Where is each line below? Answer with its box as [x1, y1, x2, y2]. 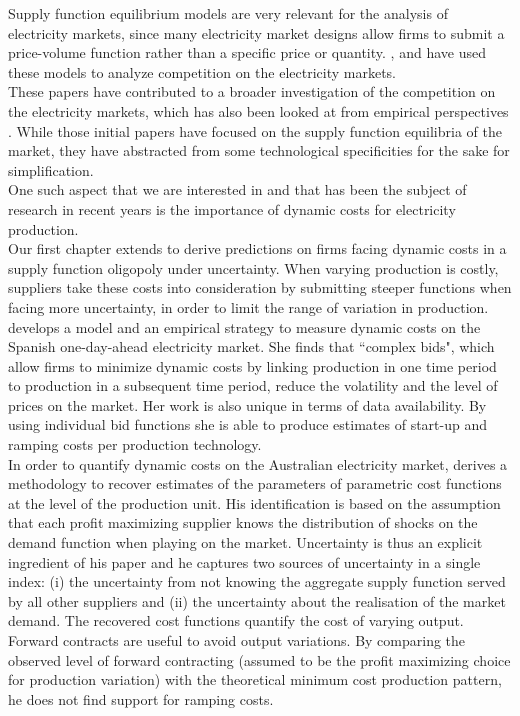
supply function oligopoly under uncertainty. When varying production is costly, [8, 257, 499, 278]
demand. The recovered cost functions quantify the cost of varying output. [8, 610, 464, 631]
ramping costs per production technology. [8, 434, 262, 455]
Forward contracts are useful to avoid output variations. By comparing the [8, 630, 466, 650]
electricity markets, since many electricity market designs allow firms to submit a [8, 22, 505, 43]
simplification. [8, 159, 94, 180]
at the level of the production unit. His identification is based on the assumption [8, 492, 501, 513]
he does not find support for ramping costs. [8, 688, 274, 709]
